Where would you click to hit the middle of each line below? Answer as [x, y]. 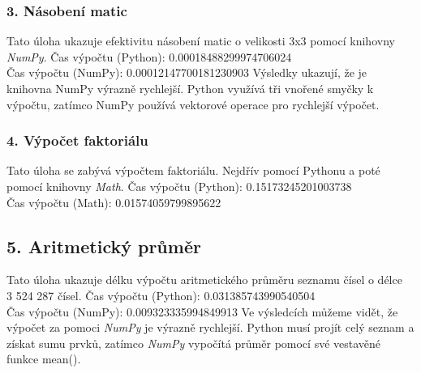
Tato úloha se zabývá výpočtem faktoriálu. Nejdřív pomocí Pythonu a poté [193, 170]
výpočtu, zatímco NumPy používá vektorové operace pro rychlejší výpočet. [193, 104]
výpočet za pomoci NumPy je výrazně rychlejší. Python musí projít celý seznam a [210, 327]
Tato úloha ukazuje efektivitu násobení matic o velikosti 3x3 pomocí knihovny [201, 41]
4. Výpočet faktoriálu [77, 140]
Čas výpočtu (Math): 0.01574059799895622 [114, 202]
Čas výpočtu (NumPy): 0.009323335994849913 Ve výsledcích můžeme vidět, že [202, 311]
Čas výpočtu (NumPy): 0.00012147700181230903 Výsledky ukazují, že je [187, 72]
